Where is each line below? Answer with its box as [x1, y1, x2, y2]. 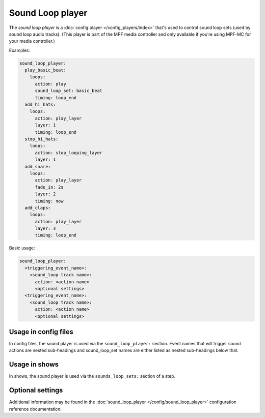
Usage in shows [9, 360, 59, 369]
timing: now [35, 198, 64, 204]
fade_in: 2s [35, 184, 64, 190]
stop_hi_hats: [25, 136, 59, 142]
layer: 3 [35, 226, 56, 231]
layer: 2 [35, 191, 56, 197]
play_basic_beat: [25, 67, 66, 73]
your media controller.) [9, 38, 55, 44]
